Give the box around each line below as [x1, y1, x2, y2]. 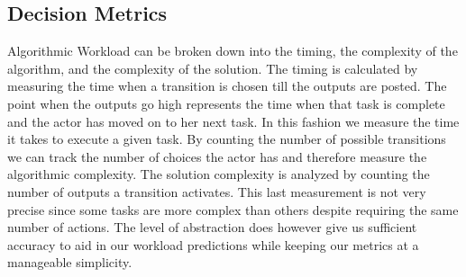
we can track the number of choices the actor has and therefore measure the [7, 147, 427, 165]
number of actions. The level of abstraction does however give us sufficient [7, 218, 417, 237]
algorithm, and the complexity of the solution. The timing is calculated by [7, 58, 418, 77]
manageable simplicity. [7, 253, 132, 272]
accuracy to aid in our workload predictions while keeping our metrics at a [7, 235, 419, 254]
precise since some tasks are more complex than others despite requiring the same [7, 200, 459, 219]
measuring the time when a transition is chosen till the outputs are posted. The [7, 76, 447, 95]
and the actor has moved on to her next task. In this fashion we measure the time [7, 112, 460, 130]
